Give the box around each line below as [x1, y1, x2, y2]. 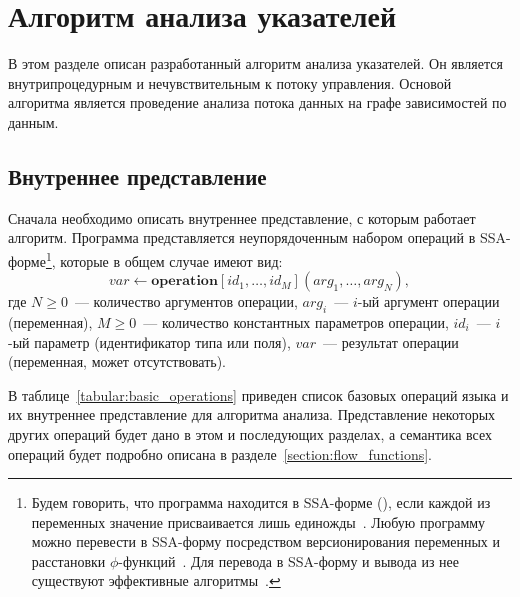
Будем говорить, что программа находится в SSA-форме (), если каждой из [31, 492, 491, 513]
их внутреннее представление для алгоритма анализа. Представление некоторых [8, 404, 496, 425]
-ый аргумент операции [357, 291, 500, 312]
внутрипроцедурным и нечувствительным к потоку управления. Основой [8, 72, 452, 93]
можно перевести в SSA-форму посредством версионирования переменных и [31, 531, 501, 552]
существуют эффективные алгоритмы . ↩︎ [31, 570, 281, 591]
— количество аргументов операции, [74, 291, 298, 312]
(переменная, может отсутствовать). [8, 351, 227, 372]
